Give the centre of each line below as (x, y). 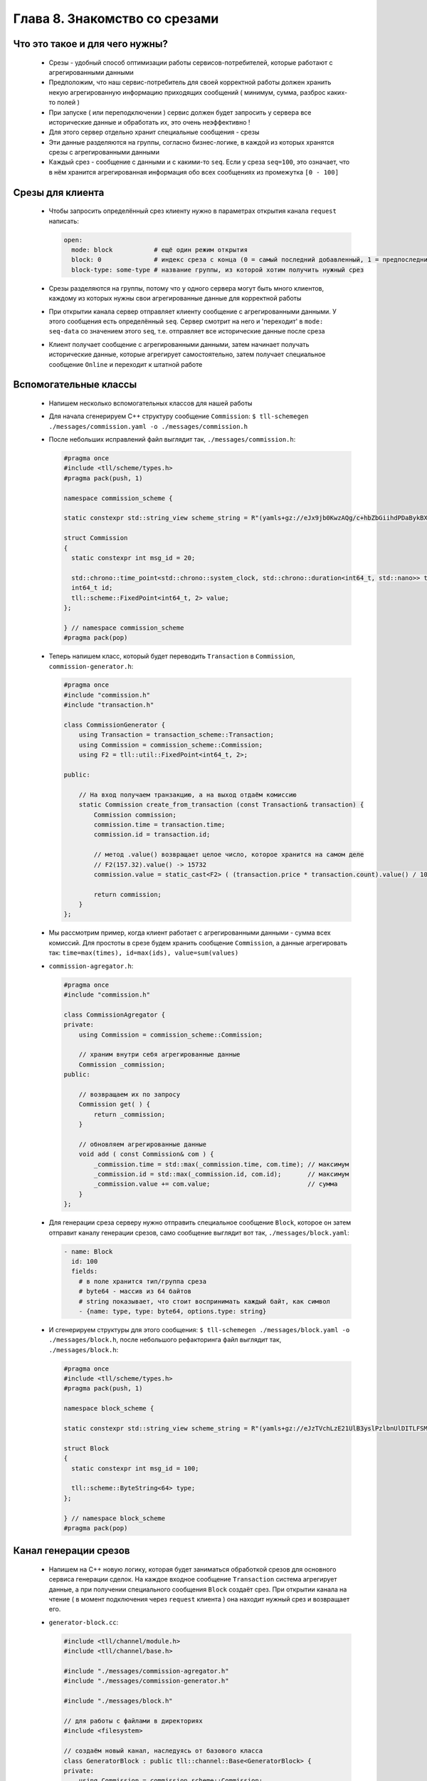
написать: (64, 221)
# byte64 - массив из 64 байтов (135, 1292)
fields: (85, 1271)
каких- (337, 92)
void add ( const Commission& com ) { (146, 1154)
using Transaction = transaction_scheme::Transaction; (176, 735)
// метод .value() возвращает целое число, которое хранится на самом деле (229, 855)
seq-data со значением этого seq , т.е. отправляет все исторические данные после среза (187, 331)
